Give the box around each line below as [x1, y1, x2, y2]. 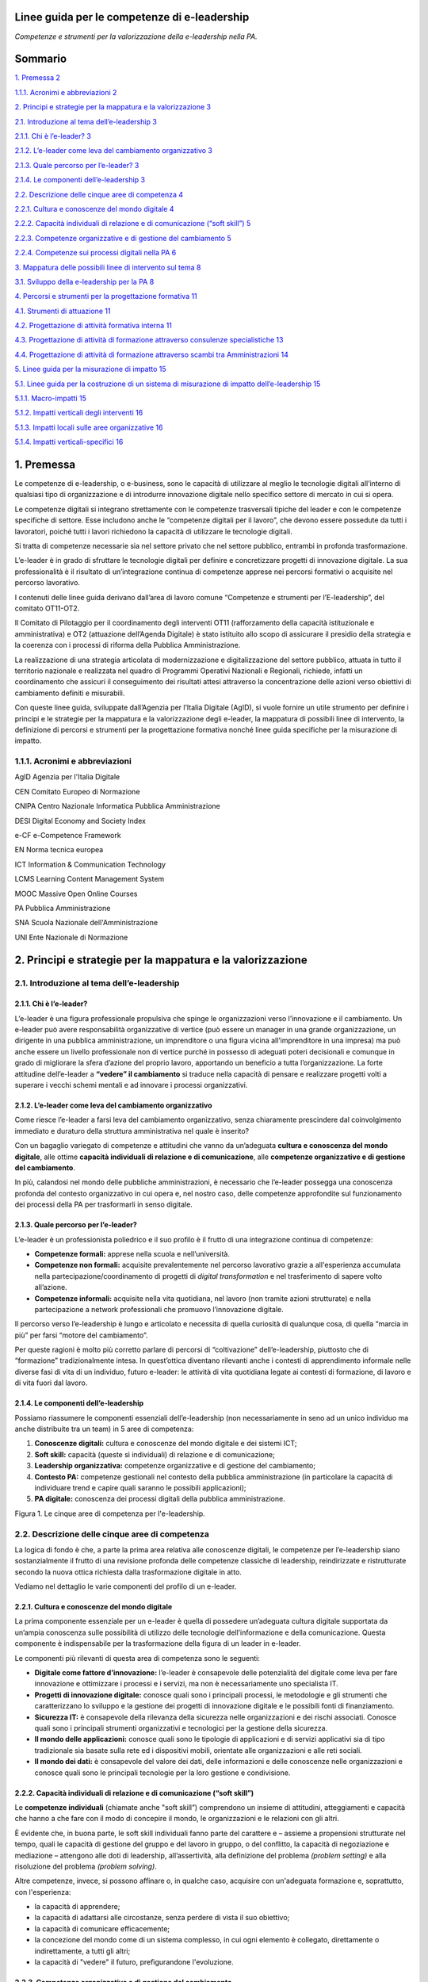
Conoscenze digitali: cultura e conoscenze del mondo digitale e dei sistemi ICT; [34, 1439, 297, 1448]
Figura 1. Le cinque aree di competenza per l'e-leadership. [14, 1509, 205, 1518]
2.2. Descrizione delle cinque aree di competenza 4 [14, 189, 184, 199]
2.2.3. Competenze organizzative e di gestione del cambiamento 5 [14, 233, 231, 243]
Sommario [14, 52, 67, 66]
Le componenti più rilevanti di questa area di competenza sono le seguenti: [14, 1653, 261, 1663]
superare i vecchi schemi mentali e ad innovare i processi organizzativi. [14, 1081, 248, 1090]
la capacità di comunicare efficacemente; [34, 1923, 170, 1934]
